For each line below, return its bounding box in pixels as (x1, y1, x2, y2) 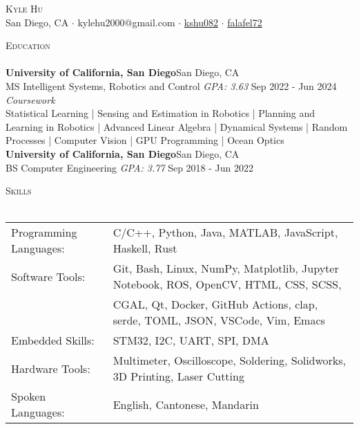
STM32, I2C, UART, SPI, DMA (113, 332, 269, 349)
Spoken (11, 388, 46, 405)
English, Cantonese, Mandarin (113, 396, 259, 412)
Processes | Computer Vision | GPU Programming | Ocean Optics (6, 133, 284, 147)
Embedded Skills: (11, 332, 95, 349)
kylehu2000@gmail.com (77, 15, 175, 29)
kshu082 (184, 15, 218, 29)
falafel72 (227, 15, 262, 29)
